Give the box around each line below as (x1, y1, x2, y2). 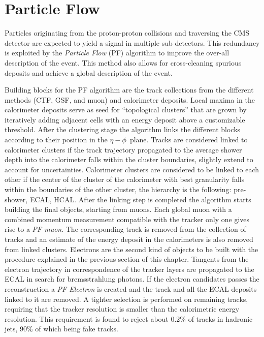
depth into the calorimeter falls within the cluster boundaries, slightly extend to (5, 154, 253, 165)
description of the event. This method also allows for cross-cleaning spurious (5, 57, 242, 68)
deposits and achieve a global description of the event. (5, 67, 173, 78)
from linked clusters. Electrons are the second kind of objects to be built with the (5, 243, 258, 254)
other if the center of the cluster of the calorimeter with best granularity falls (5, 174, 245, 185)
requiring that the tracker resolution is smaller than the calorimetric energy (5, 303, 240, 314)
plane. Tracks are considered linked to (129, 134, 248, 145)
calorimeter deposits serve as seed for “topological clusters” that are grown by (5, 104, 247, 115)
